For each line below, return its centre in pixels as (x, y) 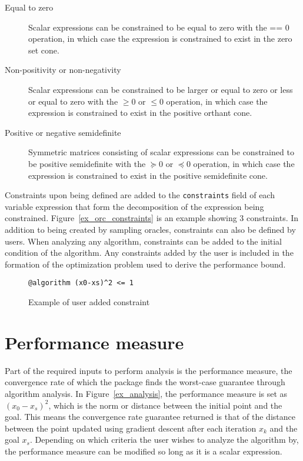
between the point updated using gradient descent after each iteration (131, 428)
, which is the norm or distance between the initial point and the (165, 405)
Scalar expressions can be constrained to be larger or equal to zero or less (161, 89)
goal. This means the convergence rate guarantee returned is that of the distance (150, 417)
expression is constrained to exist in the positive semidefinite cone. (148, 175)
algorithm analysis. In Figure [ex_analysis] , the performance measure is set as (146, 393)
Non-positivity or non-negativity (63, 70)
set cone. (44, 50)
